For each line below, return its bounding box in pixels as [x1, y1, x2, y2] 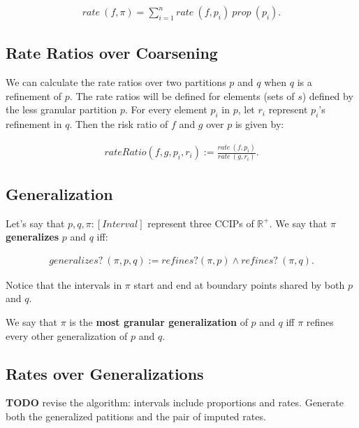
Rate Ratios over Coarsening [6, 42, 218, 64]
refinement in [6, 117, 62, 131]
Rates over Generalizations [6, 362, 204, 384]
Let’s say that [6, 215, 65, 230]
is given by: [235, 117, 284, 131]
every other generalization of [6, 328, 128, 343]
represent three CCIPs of [147, 215, 254, 230]
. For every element [125, 102, 207, 117]
